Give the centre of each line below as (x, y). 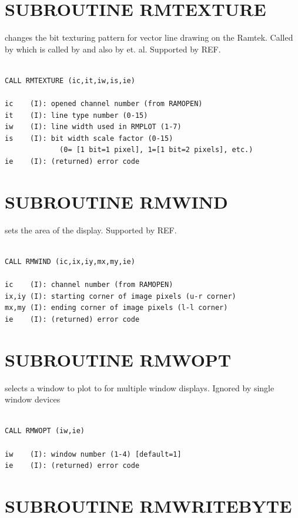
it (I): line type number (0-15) (76, 115)
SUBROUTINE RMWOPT (118, 359)
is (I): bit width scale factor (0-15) (89, 138)
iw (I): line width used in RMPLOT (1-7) (93, 127)
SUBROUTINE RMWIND (116, 201)
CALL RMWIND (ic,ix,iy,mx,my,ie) (70, 261)
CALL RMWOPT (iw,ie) (45, 431)
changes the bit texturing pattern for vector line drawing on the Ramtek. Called (149, 37)
